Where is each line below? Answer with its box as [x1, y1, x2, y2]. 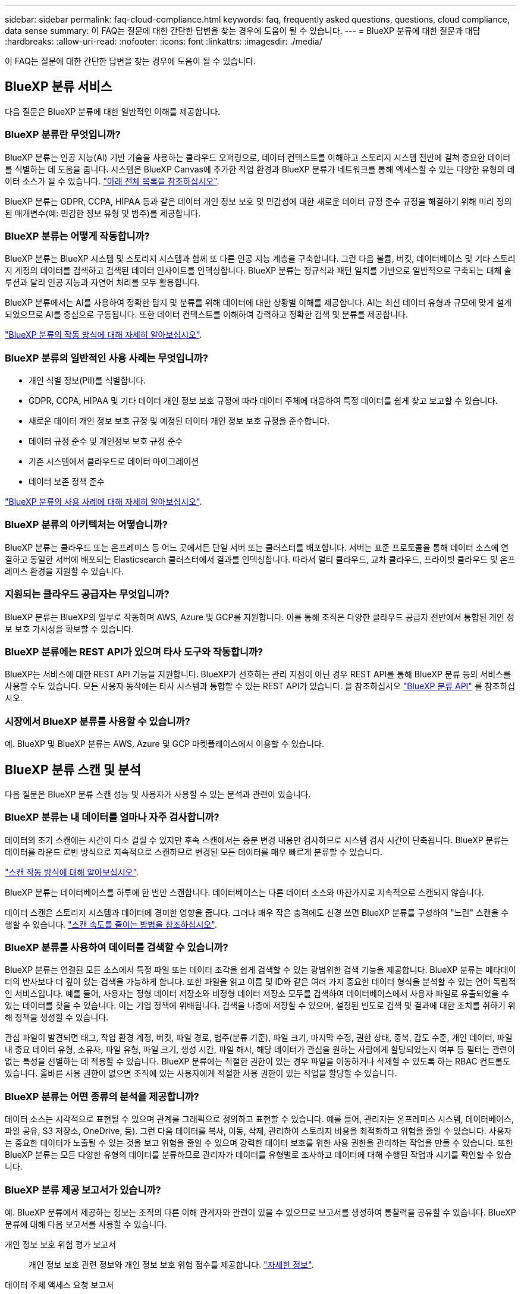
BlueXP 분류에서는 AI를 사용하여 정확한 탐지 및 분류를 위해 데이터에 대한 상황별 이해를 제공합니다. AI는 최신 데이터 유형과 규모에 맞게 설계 [5, 297, 512, 308]
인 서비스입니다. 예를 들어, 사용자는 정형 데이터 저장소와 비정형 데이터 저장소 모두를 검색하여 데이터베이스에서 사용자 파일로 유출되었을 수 [5, 988, 509, 999]
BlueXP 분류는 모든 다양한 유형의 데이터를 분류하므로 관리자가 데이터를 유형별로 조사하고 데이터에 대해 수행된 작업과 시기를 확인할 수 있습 [5, 1149, 512, 1160]
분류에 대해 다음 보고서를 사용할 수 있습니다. [5, 1218, 167, 1229]
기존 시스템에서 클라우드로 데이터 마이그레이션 [29, 456, 199, 467]
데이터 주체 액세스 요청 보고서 [5, 1279, 114, 1290]
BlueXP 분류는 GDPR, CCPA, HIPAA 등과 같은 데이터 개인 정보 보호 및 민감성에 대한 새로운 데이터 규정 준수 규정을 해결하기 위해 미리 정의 [5, 196, 512, 206]
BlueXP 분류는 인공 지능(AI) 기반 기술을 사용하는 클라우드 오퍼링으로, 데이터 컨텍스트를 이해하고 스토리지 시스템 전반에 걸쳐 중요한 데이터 [5, 152, 511, 162]
